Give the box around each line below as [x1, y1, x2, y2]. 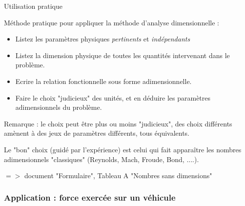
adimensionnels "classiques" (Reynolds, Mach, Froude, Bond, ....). [4, 154, 199, 164]
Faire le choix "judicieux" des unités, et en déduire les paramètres [15, 92, 211, 103]
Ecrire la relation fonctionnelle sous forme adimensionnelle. [15, 76, 192, 86]
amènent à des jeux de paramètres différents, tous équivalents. [4, 128, 190, 138]
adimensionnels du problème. [15, 102, 102, 112]
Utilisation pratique [4, 1, 62, 11]
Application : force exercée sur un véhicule [4, 191, 176, 203]
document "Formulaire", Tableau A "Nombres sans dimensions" [24, 170, 212, 181]
